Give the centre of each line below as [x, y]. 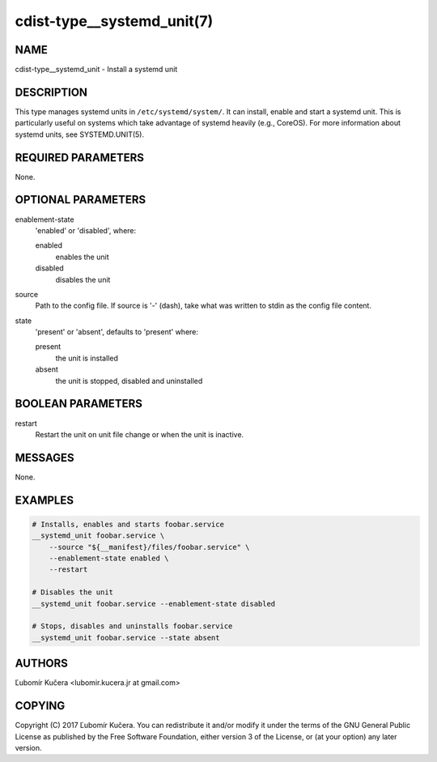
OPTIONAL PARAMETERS [81, 200]
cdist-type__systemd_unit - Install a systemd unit [96, 70]
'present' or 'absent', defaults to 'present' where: [117, 332]
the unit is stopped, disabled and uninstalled [129, 381]
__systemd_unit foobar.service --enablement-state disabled [154, 604]
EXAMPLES [45, 500]
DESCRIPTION [51, 92]
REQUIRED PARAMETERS [80, 158]
